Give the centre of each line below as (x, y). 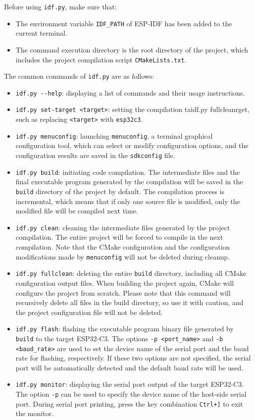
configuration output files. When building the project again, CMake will (125, 283)
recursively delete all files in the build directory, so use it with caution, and (129, 302)
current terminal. (41, 33)
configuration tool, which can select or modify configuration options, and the (132, 145)
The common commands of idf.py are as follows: (79, 76)
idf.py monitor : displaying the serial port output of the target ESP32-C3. (130, 384)
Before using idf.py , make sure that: (60, 6)
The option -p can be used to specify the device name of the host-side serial (131, 394)
